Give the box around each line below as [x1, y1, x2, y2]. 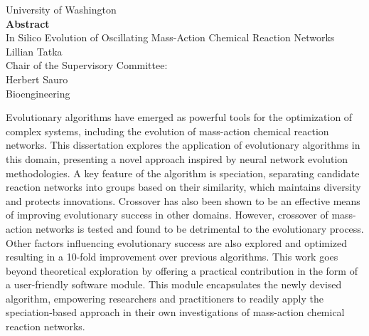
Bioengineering [6, 85, 70, 100]
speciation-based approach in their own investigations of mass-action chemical [6, 305, 345, 320]
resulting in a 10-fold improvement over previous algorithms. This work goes [6, 249, 338, 264]
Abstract [6, 16, 50, 31]
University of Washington [6, 2, 117, 16]
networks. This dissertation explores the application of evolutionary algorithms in [6, 137, 360, 152]
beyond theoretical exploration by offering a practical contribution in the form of [6, 263, 358, 278]
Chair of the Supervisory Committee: [6, 58, 168, 73]
